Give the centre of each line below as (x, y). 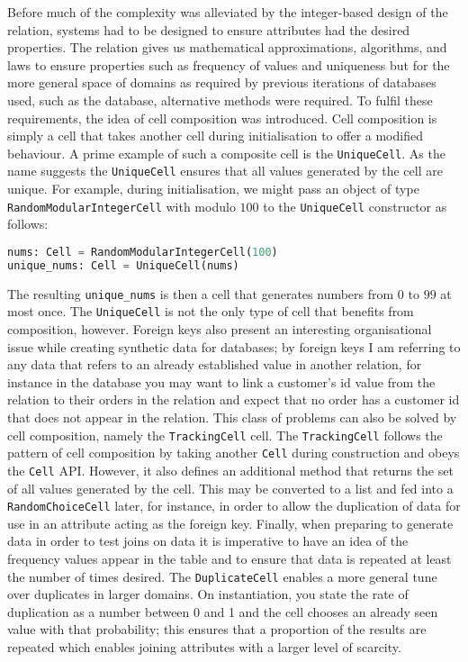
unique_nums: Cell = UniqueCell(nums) (123, 265)
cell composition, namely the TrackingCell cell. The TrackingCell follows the (225, 435)
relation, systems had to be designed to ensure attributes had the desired (209, 29)
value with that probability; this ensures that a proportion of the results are (217, 629)
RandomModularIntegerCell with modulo (121, 206)
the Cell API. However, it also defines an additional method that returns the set (230, 470)
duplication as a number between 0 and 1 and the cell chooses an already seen (223, 611)
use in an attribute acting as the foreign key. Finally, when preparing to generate (230, 523)
